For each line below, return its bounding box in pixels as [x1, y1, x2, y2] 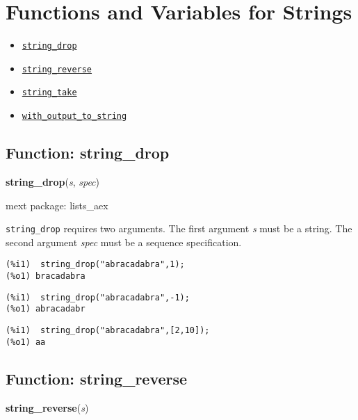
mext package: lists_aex [6, 197, 108, 212]
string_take [22, 88, 77, 98]
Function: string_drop [6, 142, 170, 163]
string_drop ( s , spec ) [6, 174, 100, 188]
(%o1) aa [6, 337, 46, 347]
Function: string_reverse [6, 367, 188, 389]
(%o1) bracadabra [6, 271, 86, 282]
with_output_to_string [22, 111, 127, 122]
